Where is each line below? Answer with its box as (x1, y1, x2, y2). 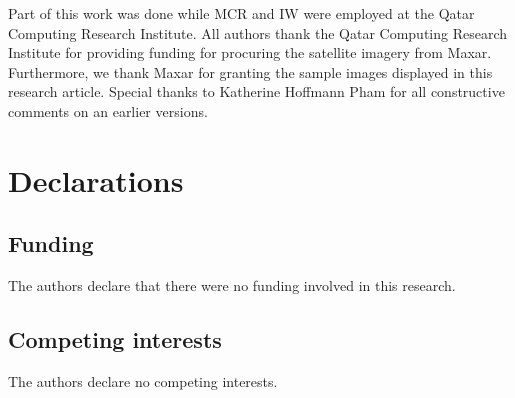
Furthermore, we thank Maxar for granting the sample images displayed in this (8, 61, 493, 82)
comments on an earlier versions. (8, 100, 208, 121)
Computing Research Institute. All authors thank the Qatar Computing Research (8, 22, 508, 43)
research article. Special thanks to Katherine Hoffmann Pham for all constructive (8, 81, 505, 102)
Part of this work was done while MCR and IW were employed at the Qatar (8, 3, 475, 23)
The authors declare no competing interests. (8, 370, 278, 391)
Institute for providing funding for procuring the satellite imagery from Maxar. (8, 42, 492, 63)
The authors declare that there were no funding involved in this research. (8, 275, 456, 296)
